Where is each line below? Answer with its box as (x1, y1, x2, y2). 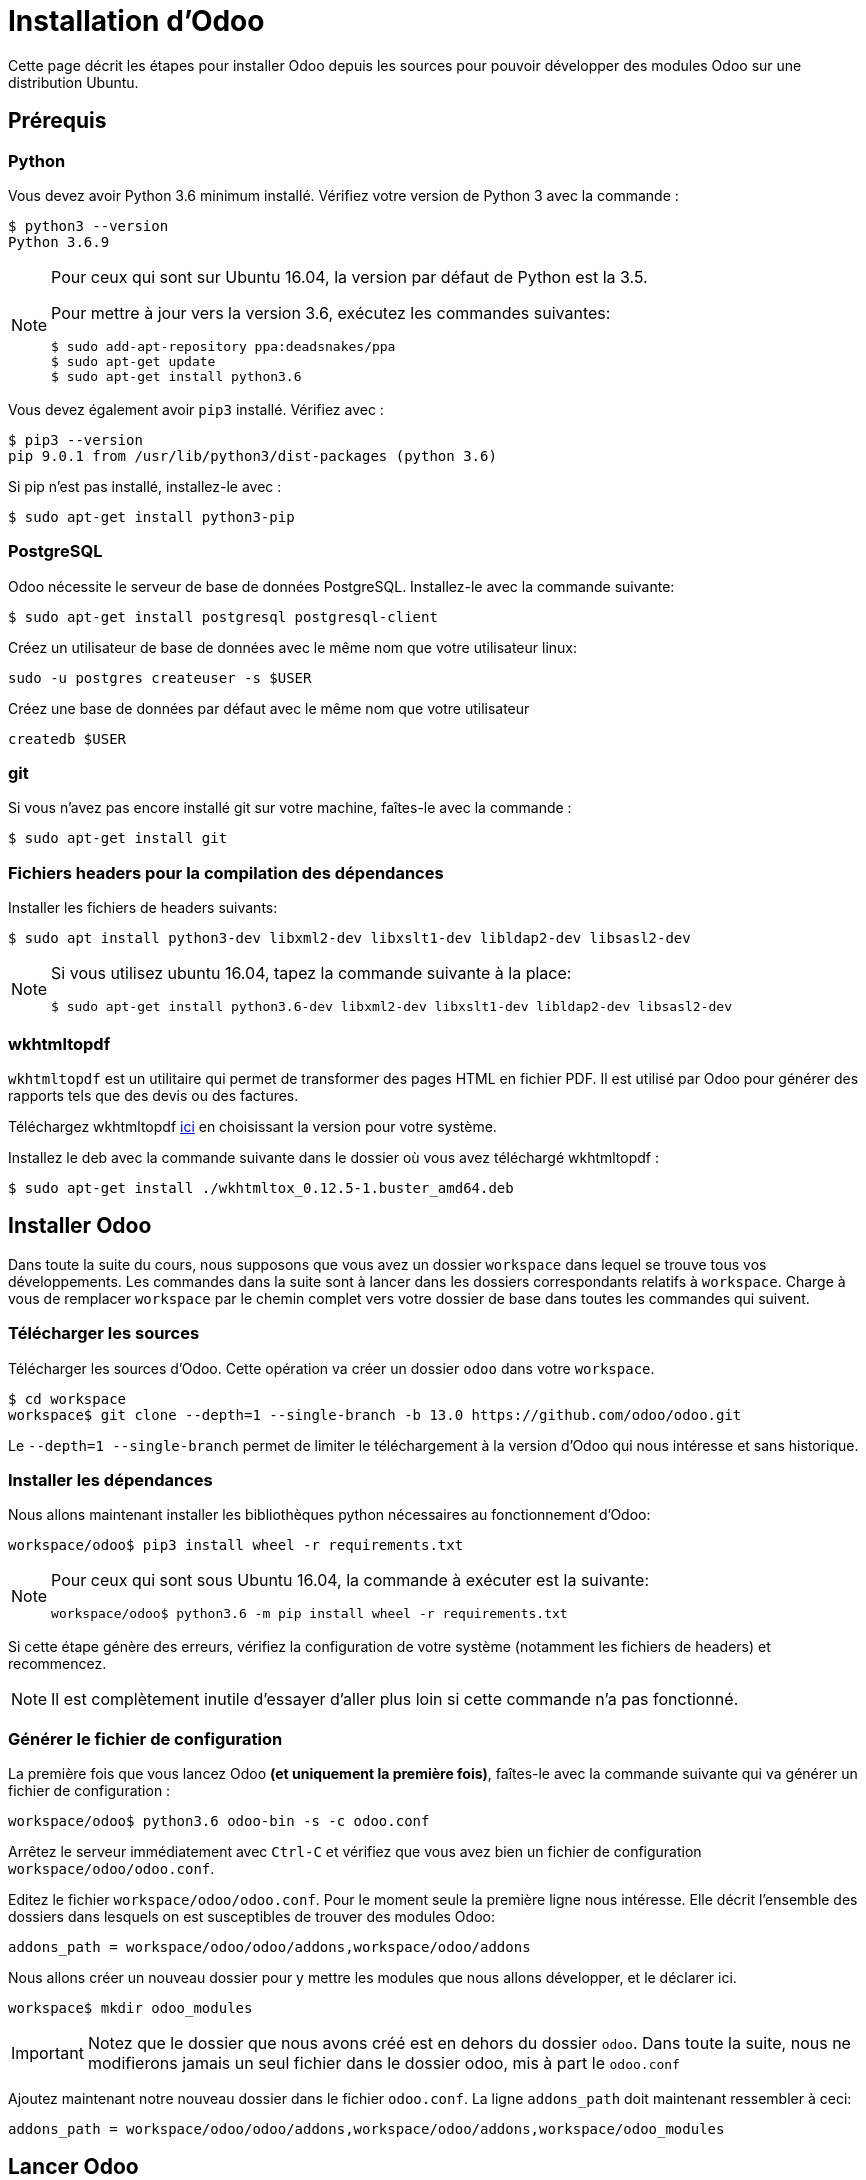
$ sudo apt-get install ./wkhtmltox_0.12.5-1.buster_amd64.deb (8, 1179, 514, 1196)
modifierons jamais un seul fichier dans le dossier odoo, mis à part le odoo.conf (87, 2053, 680, 2074)
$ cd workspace (8, 1390, 127, 1407)
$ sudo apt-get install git (8, 830, 228, 847)
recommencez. (8, 1655, 107, 1673)
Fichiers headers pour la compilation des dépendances (8, 862, 444, 883)
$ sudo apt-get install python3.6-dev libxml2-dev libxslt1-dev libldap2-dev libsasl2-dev (51, 999, 732, 1015)
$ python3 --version (8, 217, 169, 234)
